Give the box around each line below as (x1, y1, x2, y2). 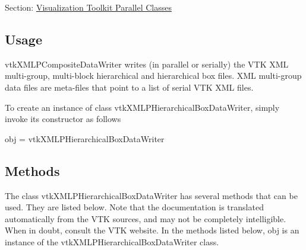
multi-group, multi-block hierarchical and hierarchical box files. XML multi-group (5, 69, 302, 82)
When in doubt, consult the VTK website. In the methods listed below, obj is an (5, 224, 299, 236)
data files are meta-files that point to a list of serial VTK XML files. (5, 81, 254, 93)
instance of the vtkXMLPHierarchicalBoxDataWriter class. (5, 235, 219, 248)
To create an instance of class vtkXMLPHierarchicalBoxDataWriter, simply (5, 101, 280, 113)
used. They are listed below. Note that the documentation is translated (5, 201, 264, 213)
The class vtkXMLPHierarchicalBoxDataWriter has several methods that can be (5, 189, 298, 201)
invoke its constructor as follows (5, 113, 121, 125)
